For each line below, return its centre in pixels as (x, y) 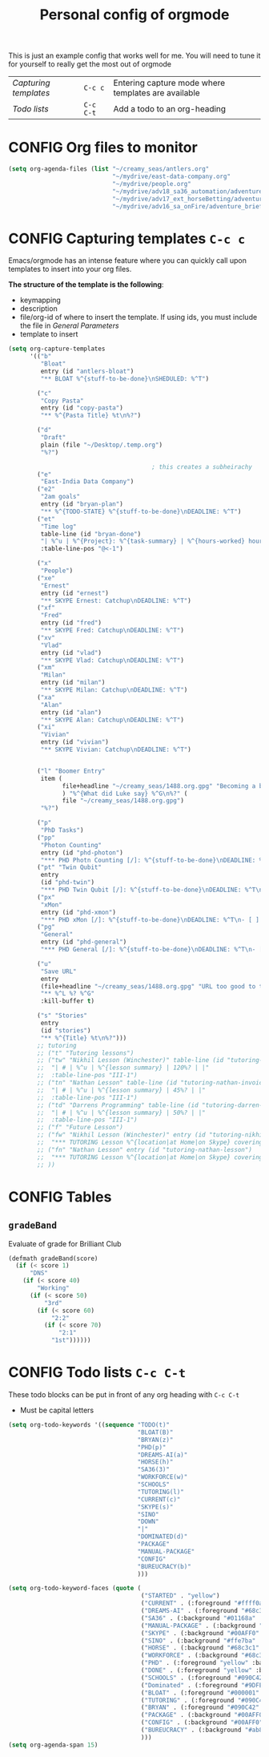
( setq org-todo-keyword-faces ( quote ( (75, 1589)
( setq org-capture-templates (57, 349)
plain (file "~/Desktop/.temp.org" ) (101, 445)
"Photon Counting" (71, 845)
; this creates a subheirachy (202, 467)
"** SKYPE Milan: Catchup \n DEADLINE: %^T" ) (114, 690)
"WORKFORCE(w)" (163, 1477)
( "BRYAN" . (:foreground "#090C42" (200, 1708)
